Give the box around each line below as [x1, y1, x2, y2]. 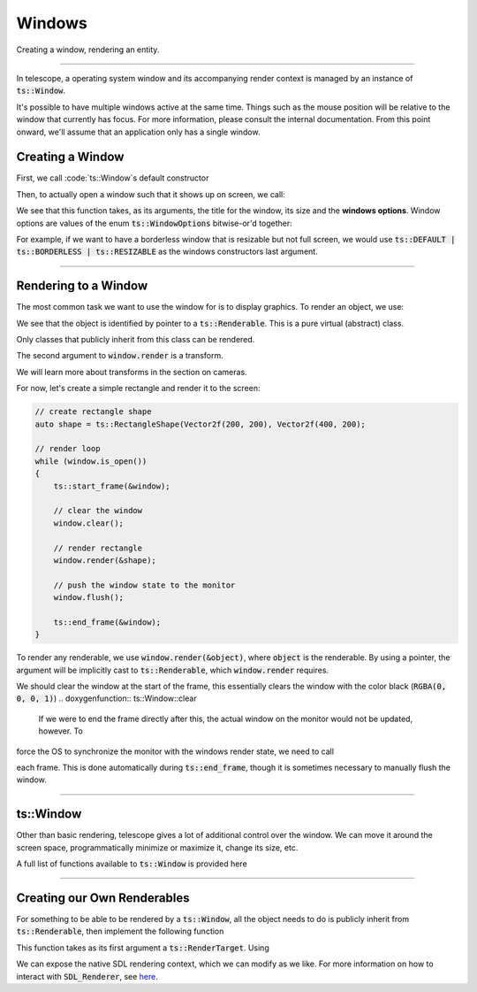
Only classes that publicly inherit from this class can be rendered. [16, 335, 255, 345]
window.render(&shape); [53, 555, 156, 565]
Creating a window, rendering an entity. [16, 44, 160, 55]
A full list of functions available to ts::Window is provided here [16, 858, 247, 869]
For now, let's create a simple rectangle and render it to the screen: [16, 383, 261, 394]
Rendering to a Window [16, 279, 148, 294]
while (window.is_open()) [34, 456, 148, 466]
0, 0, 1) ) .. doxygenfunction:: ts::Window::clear [16, 693, 198, 704]
